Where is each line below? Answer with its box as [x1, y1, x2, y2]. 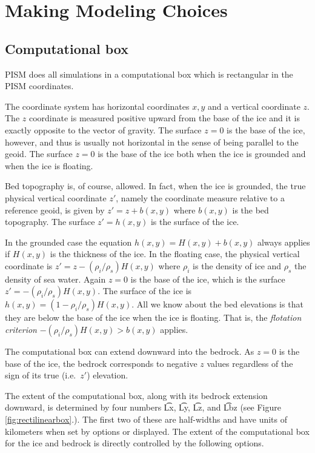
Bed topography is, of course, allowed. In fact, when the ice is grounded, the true [5, 180, 306, 192]
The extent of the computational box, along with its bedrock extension [5, 389, 268, 401]
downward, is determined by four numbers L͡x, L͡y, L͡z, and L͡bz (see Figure [5, 401, 281, 414]
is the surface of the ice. [150, 215, 239, 228]
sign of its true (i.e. [5, 369, 76, 381]
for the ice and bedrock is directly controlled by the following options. [5, 437, 264, 449]
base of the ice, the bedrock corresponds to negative [5, 357, 197, 369]
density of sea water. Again [5, 272, 106, 285]
